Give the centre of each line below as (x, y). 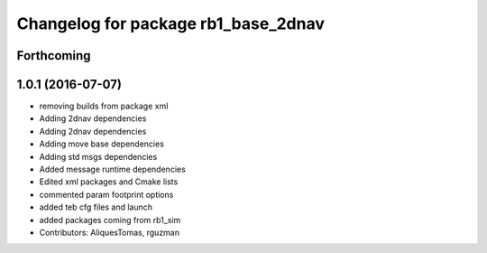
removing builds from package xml (104, 106)
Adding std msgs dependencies (98, 156)
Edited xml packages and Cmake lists (109, 182)
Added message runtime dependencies (113, 169)
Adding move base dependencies (101, 144)
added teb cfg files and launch (96, 207)
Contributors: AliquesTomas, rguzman (110, 232)
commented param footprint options (106, 194)
